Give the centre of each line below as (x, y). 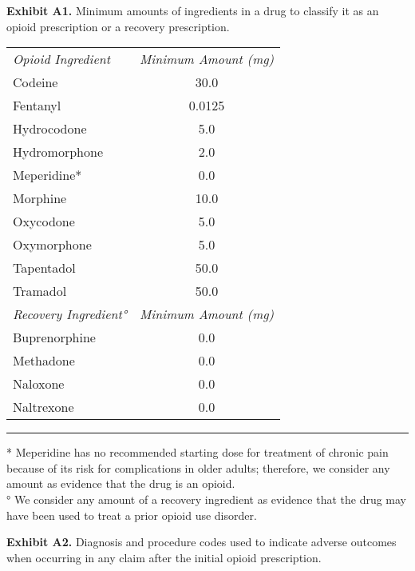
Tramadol (40, 291)
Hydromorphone (58, 152)
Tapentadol (44, 268)
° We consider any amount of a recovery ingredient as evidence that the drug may (207, 499)
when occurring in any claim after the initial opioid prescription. (164, 557)
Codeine (36, 82)
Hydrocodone (50, 129)
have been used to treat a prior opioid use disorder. (132, 515)
